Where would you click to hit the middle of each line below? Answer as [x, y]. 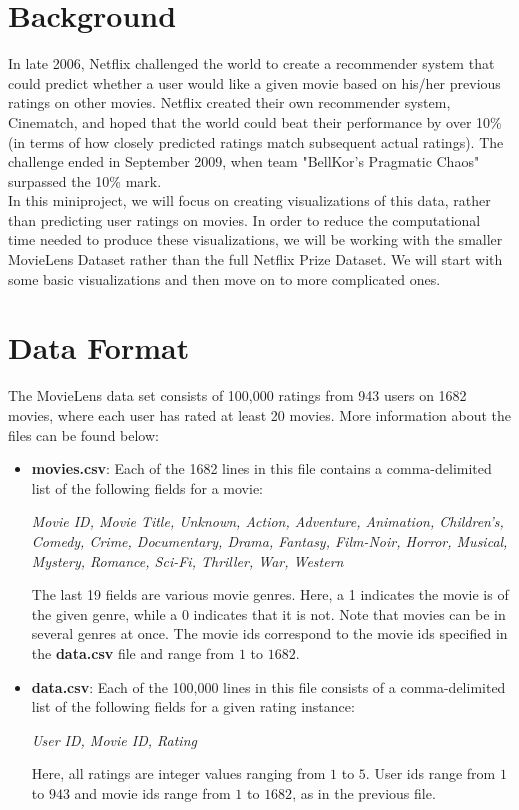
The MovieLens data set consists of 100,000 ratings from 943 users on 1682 [237, 395]
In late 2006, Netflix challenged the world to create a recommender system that [251, 63]
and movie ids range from [152, 792]
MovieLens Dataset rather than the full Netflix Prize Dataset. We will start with [255, 259]
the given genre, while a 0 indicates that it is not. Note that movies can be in [268, 613]
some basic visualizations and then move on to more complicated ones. [224, 278]
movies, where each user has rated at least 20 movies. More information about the [259, 414]
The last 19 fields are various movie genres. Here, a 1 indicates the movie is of [270, 594]
